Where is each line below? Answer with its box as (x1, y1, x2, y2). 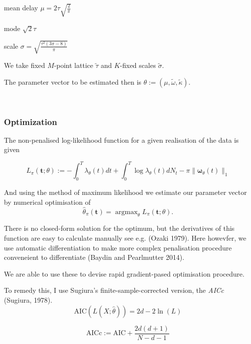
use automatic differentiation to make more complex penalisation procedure (4, 242, 232, 252)
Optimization (4, 115, 57, 127)
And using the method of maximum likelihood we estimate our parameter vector (4, 187, 247, 197)
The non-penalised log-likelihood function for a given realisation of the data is (4, 134, 239, 145)
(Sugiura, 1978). (4, 295, 53, 305)
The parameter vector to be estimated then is (4, 76, 142, 87)
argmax (115, 208, 138, 216)
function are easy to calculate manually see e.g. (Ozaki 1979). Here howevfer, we (4, 233, 247, 243)
